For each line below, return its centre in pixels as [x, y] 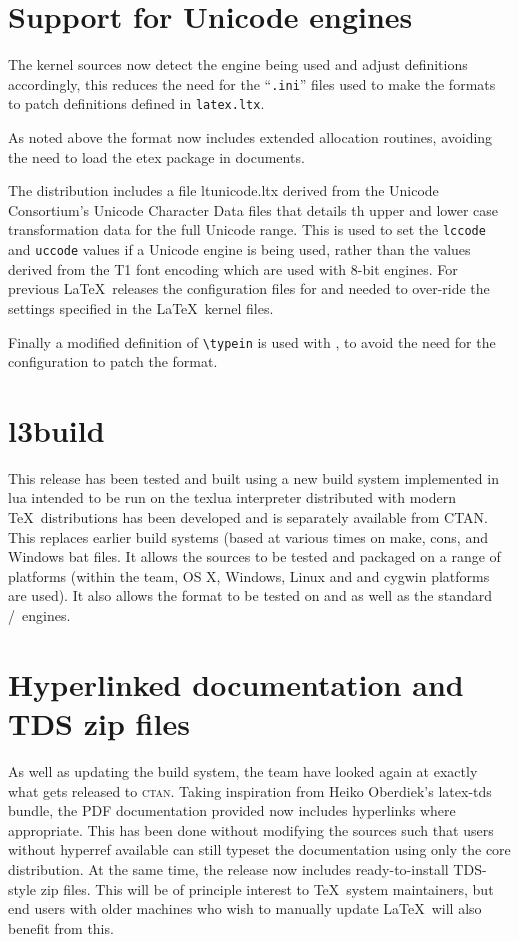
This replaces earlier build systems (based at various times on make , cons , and [248, 536]
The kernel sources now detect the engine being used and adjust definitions [238, 64]
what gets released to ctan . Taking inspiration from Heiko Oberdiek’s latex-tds [250, 790]
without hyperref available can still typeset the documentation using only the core [259, 849]
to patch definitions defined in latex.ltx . [136, 103]
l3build [56, 429]
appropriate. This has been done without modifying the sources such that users [251, 829]
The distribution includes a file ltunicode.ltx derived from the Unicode [223, 190]
